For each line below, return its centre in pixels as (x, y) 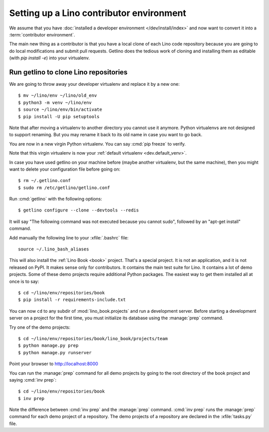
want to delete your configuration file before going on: (65, 169)
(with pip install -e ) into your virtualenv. (49, 58)
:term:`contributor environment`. (42, 34)
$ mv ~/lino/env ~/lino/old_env (58, 96)
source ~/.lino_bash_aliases (54, 249)
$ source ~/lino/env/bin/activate (60, 109)
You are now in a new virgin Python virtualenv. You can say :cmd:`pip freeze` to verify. (98, 144)
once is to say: (24, 281)
